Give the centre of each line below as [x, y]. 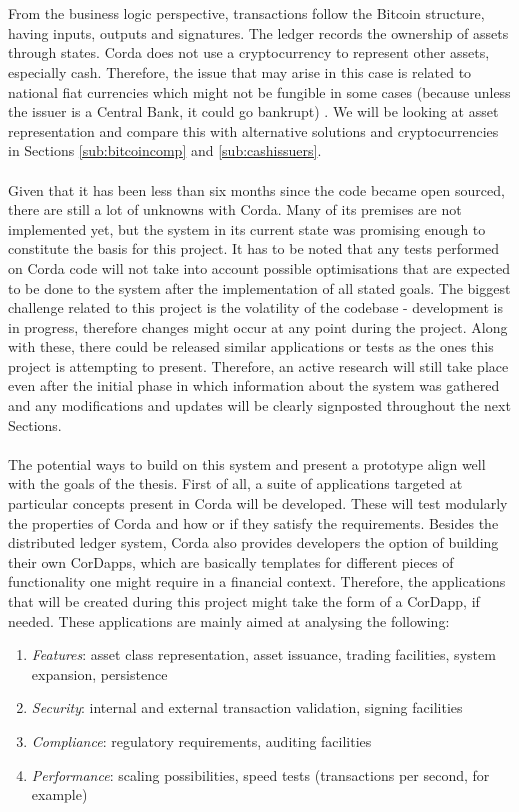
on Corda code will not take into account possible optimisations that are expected [259, 267]
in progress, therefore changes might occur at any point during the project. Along [258, 326]
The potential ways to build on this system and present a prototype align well [247, 463]
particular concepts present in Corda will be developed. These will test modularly [258, 503]
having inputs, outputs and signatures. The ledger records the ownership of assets [258, 32]
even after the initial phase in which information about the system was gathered [254, 385]
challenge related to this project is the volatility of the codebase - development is [256, 307]
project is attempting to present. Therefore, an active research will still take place [258, 365]
